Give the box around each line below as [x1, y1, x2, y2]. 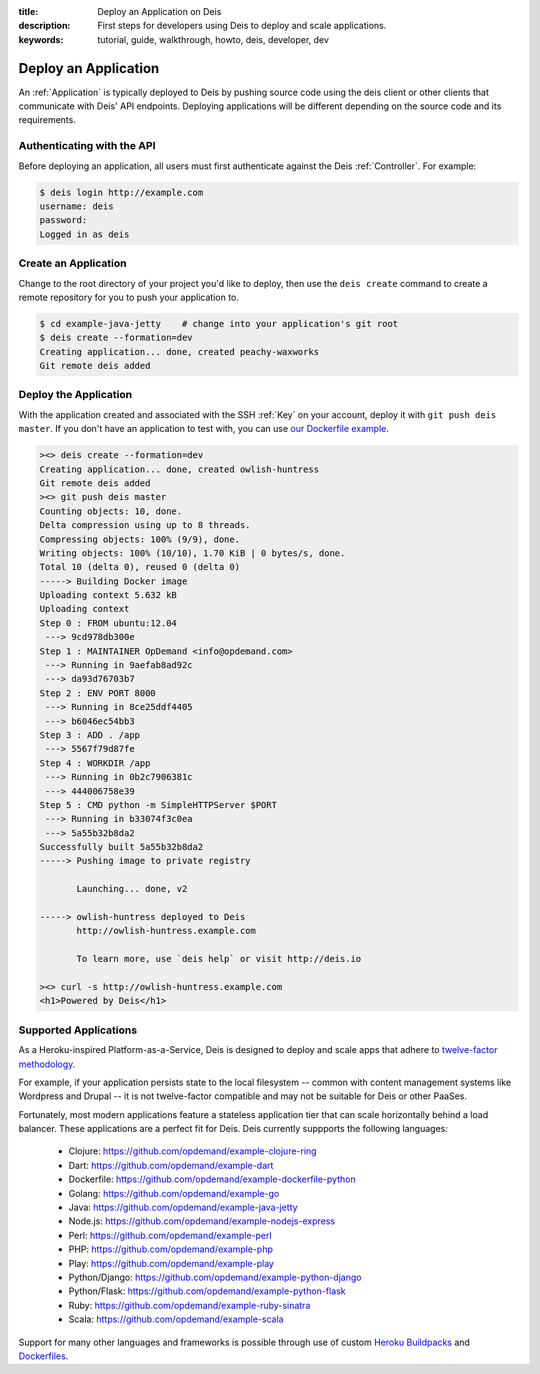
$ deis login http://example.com [39, 186, 204, 198]
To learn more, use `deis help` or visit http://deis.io [76, 953, 362, 965]
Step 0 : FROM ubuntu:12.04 [39, 617, 177, 629]
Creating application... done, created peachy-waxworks [39, 346, 320, 357]
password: [39, 215, 88, 226]
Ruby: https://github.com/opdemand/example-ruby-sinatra [68, 1299, 311, 1311]
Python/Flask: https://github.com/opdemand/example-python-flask [68, 1285, 346, 1297]
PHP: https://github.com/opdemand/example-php [68, 1243, 274, 1255]
